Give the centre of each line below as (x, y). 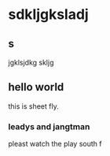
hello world (36, 87)
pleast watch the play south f (55, 144)
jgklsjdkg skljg (31, 62)
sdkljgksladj (48, 15)
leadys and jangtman (49, 126)
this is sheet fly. (33, 106)
